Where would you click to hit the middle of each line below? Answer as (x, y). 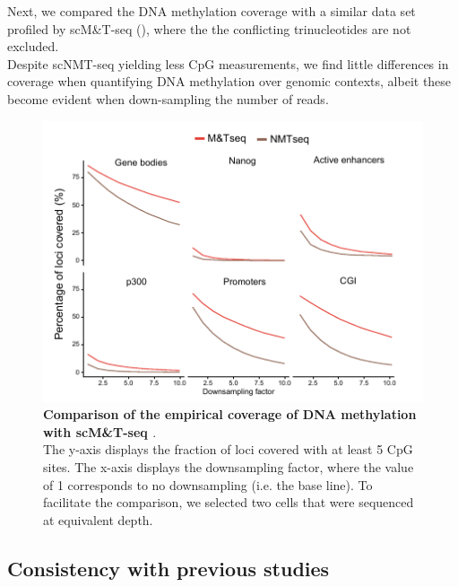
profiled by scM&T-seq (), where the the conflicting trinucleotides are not (209, 28)
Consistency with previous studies (169, 568)
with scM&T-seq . (100, 431)
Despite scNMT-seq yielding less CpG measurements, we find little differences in (228, 63)
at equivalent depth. (98, 519)
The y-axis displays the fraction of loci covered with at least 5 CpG (228, 449)
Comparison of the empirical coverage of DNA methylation (230, 414)
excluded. (33, 46)
